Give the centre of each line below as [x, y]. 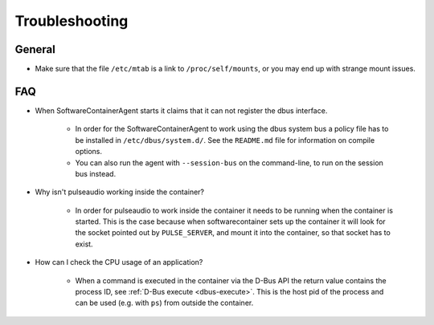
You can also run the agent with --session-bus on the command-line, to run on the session [229, 162]
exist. [84, 244]
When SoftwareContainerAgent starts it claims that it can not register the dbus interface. [181, 110]
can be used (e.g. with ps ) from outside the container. [164, 303]
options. [89, 152]
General [35, 49]
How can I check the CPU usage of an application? [119, 262]
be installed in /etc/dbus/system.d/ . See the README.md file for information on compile [225, 140]
